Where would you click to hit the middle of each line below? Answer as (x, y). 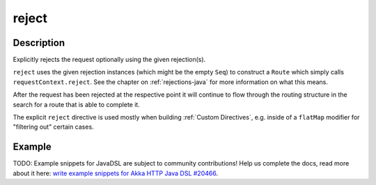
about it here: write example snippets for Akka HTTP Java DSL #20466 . (116, 173)
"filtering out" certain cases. (53, 127)
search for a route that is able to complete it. (77, 104)
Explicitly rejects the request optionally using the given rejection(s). (109, 60)
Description (39, 43)
